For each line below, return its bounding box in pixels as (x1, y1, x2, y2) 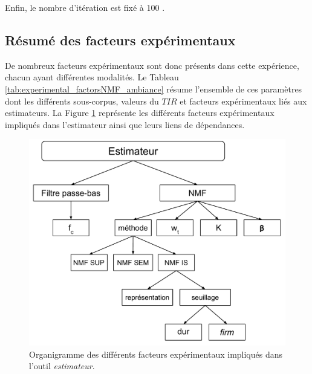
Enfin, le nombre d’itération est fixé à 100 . (5, 1, 165, 13)
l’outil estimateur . (29, 359, 95, 372)
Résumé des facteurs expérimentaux (5, 30, 236, 49)
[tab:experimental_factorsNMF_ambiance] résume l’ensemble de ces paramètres (5, 82, 302, 95)
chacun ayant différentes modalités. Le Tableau (5, 71, 179, 83)
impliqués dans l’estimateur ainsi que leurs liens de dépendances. (5, 118, 245, 131)
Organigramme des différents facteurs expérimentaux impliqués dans (29, 347, 283, 360)
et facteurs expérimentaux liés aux (180, 94, 307, 107)
